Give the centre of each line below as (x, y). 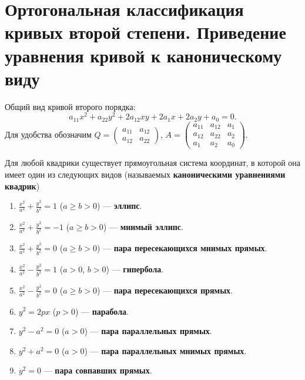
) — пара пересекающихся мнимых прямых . (182, 247)
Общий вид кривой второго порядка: (70, 106)
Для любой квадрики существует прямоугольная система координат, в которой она (153, 163)
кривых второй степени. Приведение (145, 32)
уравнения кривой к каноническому (143, 55)
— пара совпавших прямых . (98, 370)
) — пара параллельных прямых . (148, 331)
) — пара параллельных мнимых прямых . (165, 350)
